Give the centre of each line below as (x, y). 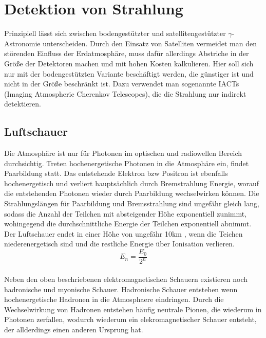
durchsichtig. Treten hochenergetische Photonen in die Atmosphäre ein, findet (127, 163)
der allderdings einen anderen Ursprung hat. (74, 329)
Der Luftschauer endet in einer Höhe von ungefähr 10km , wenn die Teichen (123, 233)
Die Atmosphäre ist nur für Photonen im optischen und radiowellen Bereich (123, 153)
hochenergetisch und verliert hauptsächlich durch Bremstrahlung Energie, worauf (132, 183)
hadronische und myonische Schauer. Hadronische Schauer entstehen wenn (121, 289)
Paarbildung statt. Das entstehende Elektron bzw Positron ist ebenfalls (116, 173)
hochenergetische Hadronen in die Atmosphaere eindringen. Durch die (114, 299)
